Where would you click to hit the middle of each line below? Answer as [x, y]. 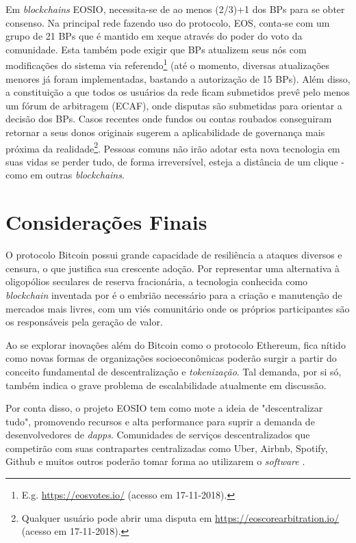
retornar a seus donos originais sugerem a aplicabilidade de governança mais [165, 132]
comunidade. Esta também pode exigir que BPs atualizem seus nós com [156, 49]
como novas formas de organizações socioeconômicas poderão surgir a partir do [171, 358]
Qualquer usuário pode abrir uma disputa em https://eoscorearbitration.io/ [180, 517]
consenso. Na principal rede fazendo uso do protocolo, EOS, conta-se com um [168, 22]
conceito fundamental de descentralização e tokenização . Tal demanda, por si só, [174, 371]
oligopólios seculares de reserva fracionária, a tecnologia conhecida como [157, 281]
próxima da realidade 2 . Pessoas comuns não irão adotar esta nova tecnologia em [173, 147]
